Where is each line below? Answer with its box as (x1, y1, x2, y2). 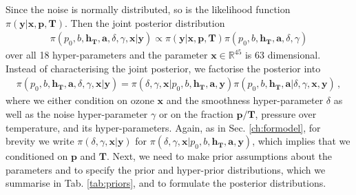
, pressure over (255, 107, 317, 121)
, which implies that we (252, 134, 350, 148)
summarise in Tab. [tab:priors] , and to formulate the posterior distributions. (6, 176, 326, 190)
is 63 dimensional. (244, 48, 321, 62)
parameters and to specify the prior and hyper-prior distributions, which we (6, 162, 326, 176)
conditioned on (6, 149, 68, 163)
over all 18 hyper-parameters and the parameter (6, 48, 208, 62)
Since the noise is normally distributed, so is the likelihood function (6, 2, 291, 16)
